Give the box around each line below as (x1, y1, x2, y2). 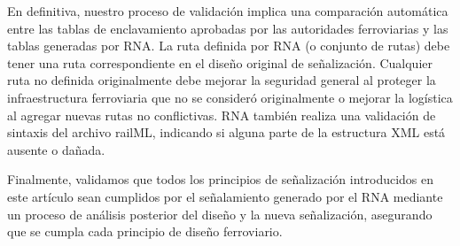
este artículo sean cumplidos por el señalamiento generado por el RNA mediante (7, 187, 443, 205)
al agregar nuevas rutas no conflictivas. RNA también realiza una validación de (7, 105, 436, 124)
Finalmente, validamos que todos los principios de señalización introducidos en (7, 170, 434, 188)
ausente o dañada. (7, 140, 105, 158)
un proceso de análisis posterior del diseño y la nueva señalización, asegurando (7, 204, 433, 223)
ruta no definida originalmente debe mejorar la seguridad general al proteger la (7, 71, 436, 89)
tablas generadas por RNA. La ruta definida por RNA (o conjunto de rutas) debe (7, 36, 450, 55)
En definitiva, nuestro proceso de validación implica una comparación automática (7, 2, 448, 19)
